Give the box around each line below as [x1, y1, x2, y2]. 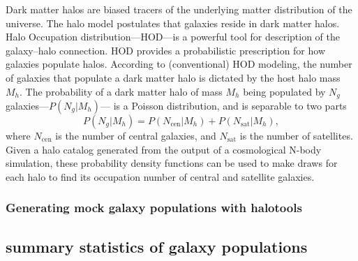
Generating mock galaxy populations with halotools [6, 199, 302, 216]
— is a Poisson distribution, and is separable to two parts [100, 98, 347, 113]
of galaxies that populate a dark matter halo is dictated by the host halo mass [6, 70, 341, 84]
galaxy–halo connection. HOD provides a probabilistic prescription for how [6, 43, 326, 57]
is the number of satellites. [239, 128, 353, 143]
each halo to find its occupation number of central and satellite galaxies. [6, 169, 315, 184]
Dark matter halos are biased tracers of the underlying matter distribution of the [6, 2, 352, 16]
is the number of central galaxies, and [55, 128, 216, 143]
